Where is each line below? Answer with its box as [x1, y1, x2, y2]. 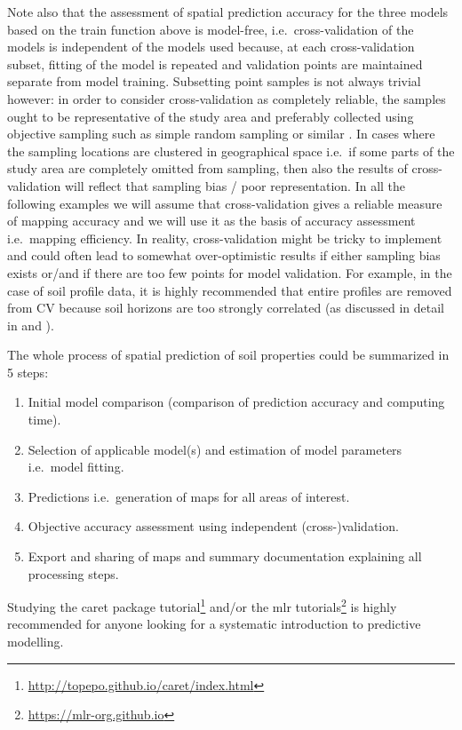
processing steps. [28, 564, 119, 583]
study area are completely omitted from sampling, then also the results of [7, 159, 408, 178]
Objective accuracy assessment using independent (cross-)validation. [28, 517, 399, 536]
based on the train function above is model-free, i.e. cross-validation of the [7, 20, 414, 38]
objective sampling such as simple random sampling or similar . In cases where [7, 124, 435, 143]
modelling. [7, 632, 64, 651]
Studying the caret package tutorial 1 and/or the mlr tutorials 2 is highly [7, 595, 397, 615]
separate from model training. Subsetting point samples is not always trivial [7, 72, 421, 91]
